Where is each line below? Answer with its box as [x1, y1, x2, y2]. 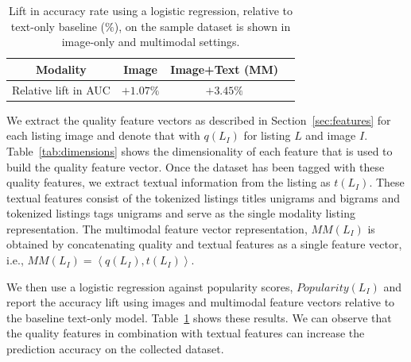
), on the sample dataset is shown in [114, 17, 291, 34]
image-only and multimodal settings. [61, 33, 240, 50]
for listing [243, 127, 291, 144]
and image [305, 127, 356, 144]
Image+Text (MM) [170, 60, 279, 77]
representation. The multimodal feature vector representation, [6, 220, 308, 237]
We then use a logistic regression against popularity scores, [6, 278, 293, 295]
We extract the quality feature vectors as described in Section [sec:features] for [6, 111, 391, 128]
